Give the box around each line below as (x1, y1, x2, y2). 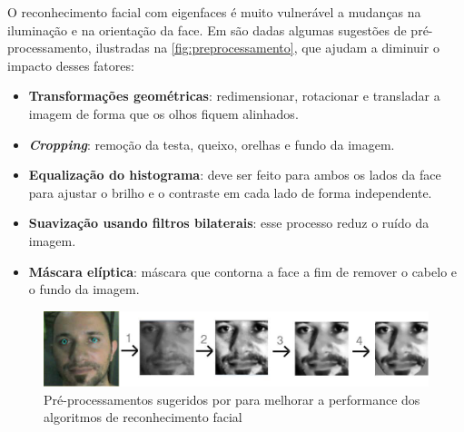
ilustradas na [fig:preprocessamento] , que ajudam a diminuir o (95, 38, 439, 57)
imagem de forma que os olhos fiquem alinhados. (28, 103, 299, 123)
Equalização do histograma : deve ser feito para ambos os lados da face (28, 165, 441, 184)
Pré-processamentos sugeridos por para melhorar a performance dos (44, 389, 420, 408)
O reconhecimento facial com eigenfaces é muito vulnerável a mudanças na (7, 3, 421, 21)
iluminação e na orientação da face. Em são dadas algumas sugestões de (7, 20, 407, 39)
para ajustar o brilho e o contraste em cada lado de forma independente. (28, 182, 432, 201)
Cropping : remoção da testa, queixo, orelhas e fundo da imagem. (28, 134, 395, 153)
